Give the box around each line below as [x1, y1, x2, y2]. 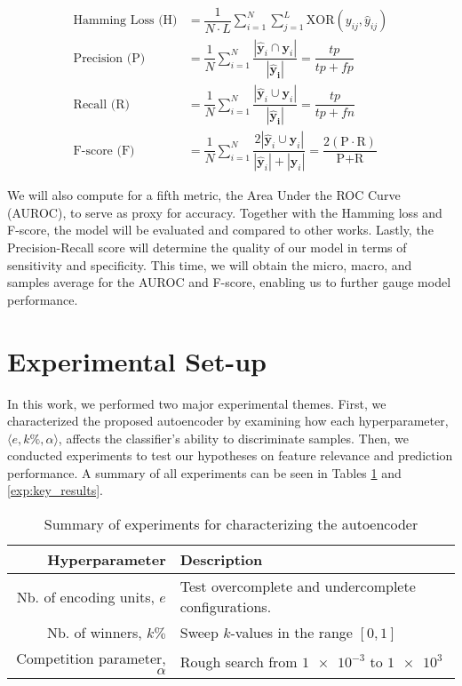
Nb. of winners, [46, 622, 142, 643]
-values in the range [230, 622, 353, 643]
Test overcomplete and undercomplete [179, 576, 416, 597]
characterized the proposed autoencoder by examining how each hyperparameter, [7, 411, 449, 430]
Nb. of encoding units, [16, 586, 155, 607]
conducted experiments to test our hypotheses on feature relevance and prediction [7, 446, 453, 465]
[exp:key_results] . [7, 481, 103, 499]
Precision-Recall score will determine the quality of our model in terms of [7, 238, 407, 256]
